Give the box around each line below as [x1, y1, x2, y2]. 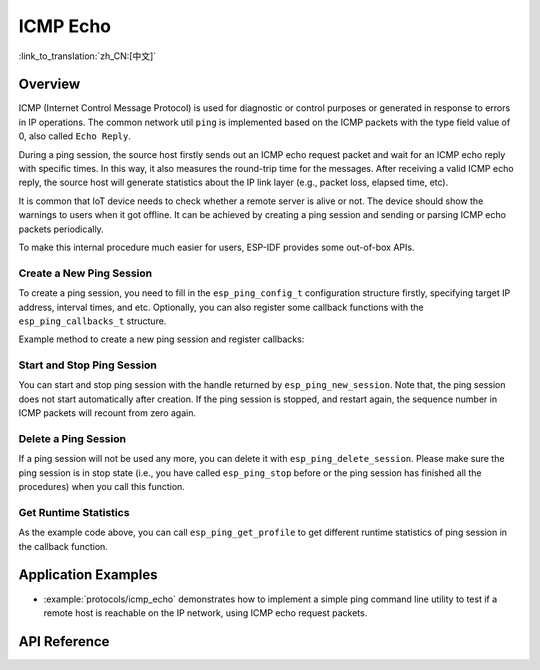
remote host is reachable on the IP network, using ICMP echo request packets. [43, 606, 368, 619]
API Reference [18, 633, 110, 650]
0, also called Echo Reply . [18, 130, 132, 142]
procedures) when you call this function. [18, 481, 185, 493]
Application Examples [18, 566, 159, 584]
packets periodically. [18, 223, 104, 235]
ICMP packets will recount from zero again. [18, 407, 197, 419]
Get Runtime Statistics [18, 505, 130, 519]
